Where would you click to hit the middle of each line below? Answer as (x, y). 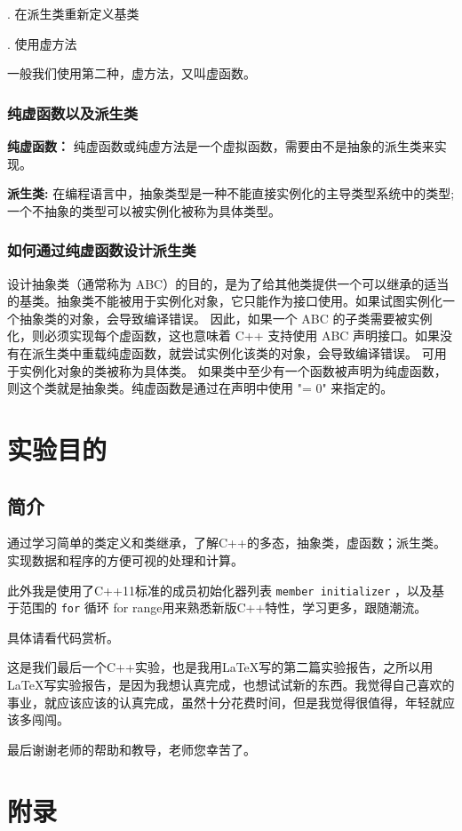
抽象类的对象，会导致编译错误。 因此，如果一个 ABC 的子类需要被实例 (226, 318)
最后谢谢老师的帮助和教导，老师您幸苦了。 (131, 749)
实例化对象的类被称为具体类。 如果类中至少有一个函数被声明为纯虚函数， (233, 370)
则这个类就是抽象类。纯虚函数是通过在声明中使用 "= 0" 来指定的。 (200, 388)
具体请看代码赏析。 (63, 637)
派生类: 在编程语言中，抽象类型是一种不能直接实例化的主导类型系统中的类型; (231, 193)
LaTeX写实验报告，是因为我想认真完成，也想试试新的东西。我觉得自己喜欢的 (231, 685)
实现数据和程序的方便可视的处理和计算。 (125, 559)
